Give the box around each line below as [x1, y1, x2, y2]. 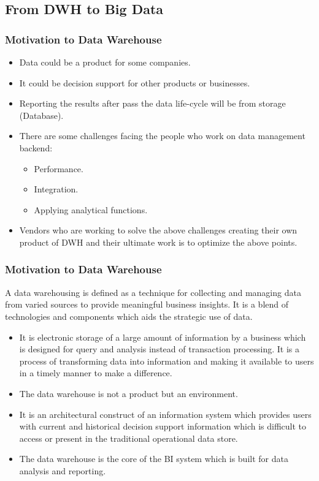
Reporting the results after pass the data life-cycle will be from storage [19, 97, 286, 110]
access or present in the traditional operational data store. [19, 431, 238, 444]
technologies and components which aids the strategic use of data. [5, 309, 253, 322]
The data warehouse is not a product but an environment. [19, 387, 238, 400]
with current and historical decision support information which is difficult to [19, 420, 307, 433]
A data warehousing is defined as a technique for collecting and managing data [5, 286, 301, 298]
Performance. [34, 162, 83, 175]
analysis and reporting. [19, 464, 106, 477]
